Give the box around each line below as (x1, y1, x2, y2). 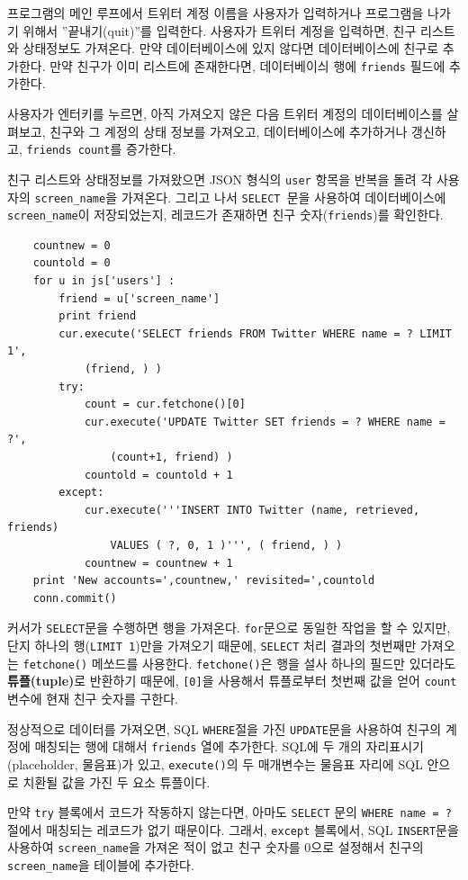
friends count (26, 144, 111, 157)
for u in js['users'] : (32, 274, 175, 288)
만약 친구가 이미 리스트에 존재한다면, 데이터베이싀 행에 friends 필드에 (49, 56, 445, 75)
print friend (58, 310, 137, 323)
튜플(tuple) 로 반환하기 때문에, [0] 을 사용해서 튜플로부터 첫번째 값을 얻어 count (7, 671, 457, 690)
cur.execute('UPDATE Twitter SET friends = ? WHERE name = (84, 415, 445, 428)
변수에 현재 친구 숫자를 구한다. (7, 688, 178, 707)
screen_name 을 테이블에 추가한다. (7, 856, 194, 875)
